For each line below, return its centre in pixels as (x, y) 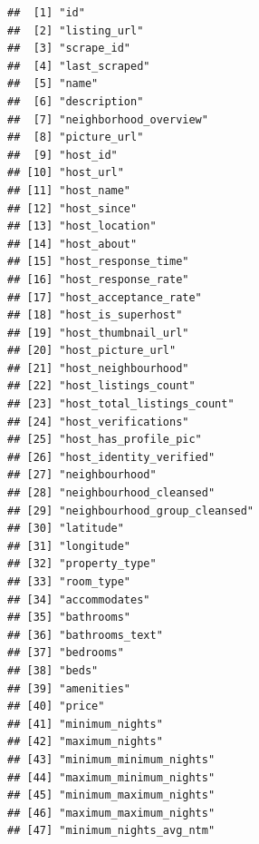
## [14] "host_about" (72, 244)
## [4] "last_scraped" (79, 66)
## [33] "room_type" (69, 582)
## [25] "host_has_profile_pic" (105, 440)
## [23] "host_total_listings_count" (121, 404)
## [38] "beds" (53, 670)
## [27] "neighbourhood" (82, 475)
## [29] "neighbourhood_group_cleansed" (131, 510)
